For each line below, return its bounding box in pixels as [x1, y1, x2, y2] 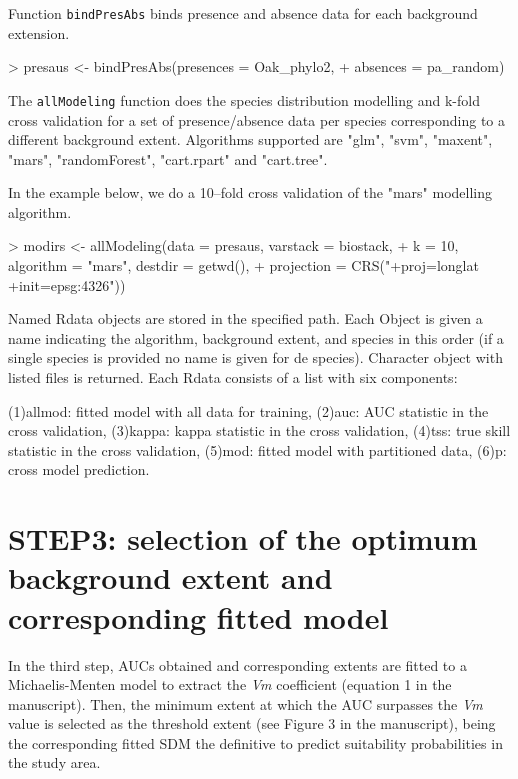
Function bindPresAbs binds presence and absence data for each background [8, 3, 478, 23]
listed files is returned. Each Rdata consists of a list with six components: [8, 367, 458, 388]
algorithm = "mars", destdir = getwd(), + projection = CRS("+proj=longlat [8, 255, 479, 276]
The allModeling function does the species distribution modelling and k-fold [8, 89, 480, 110]
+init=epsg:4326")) [8, 274, 126, 295]
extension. [8, 22, 70, 43]
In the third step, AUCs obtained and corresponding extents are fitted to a [8, 654, 467, 675]
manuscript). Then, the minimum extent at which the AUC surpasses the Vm [8, 693, 483, 714]
